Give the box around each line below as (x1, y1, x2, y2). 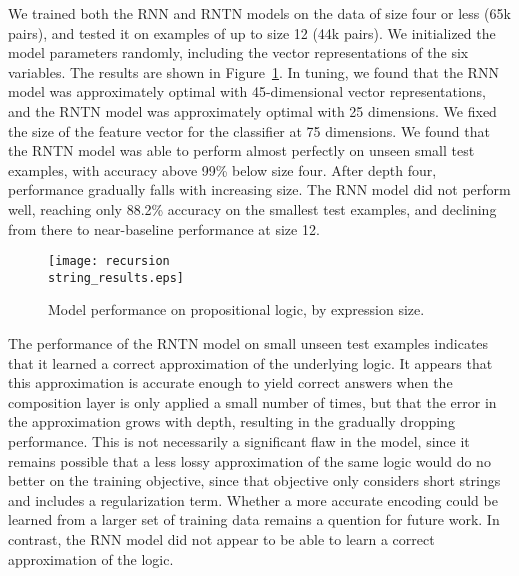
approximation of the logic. (8, 548, 174, 569)
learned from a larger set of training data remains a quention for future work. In (8, 509, 500, 530)
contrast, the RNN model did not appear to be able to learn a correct (8, 528, 435, 549)
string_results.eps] (48, 270, 185, 285)
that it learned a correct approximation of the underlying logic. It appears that (8, 352, 493, 373)
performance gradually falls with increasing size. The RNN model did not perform (8, 179, 511, 200)
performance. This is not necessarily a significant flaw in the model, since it (8, 431, 470, 451)
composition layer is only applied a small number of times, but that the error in (8, 391, 497, 412)
